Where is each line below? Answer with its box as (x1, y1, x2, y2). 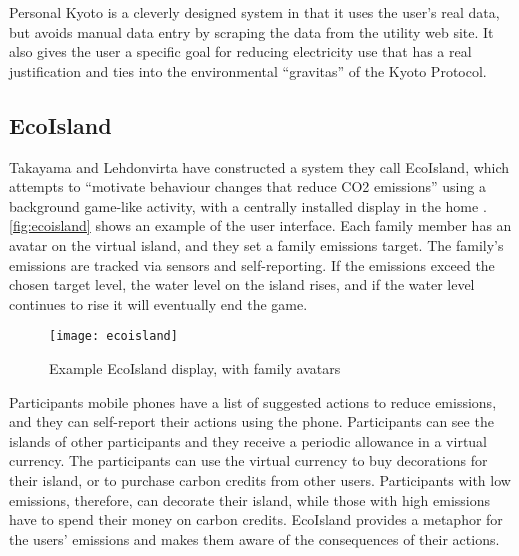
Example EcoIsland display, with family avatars (49, 357, 341, 378)
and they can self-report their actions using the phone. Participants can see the (9, 411, 494, 432)
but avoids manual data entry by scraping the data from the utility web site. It (9, 21, 494, 42)
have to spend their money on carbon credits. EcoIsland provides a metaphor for (9, 509, 503, 530)
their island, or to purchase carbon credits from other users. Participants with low (9, 469, 511, 490)
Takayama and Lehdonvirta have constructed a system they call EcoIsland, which (9, 156, 510, 177)
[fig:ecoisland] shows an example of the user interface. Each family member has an (9, 215, 512, 236)
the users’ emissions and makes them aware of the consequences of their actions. (9, 528, 500, 549)
